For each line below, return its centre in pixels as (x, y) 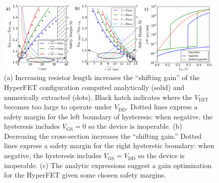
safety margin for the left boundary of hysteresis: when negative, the (108, 116)
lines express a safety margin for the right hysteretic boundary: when (109, 145)
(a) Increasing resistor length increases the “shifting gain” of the (102, 77)
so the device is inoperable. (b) (135, 126)
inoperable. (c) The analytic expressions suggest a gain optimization (108, 165)
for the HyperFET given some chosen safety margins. (85, 175)
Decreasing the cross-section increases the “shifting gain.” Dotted (103, 136)
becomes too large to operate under (58, 107)
